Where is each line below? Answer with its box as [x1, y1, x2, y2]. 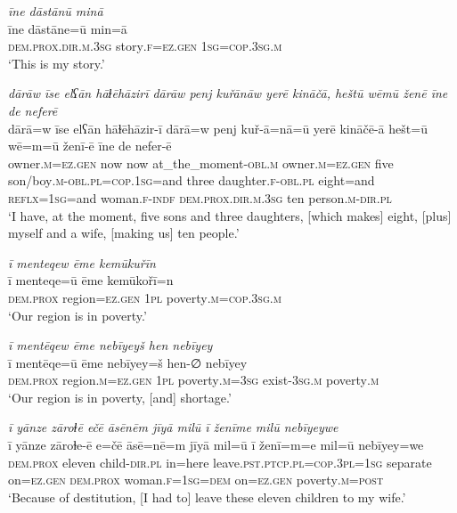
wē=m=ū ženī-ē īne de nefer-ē [8, 136, 172, 155]
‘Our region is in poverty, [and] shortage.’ [8, 387, 232, 406]
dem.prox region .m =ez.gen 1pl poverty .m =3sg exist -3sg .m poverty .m [8, 370, 379, 389]
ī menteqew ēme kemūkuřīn [8, 253, 156, 272]
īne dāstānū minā [8, 2, 103, 20]
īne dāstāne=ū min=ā [8, 19, 127, 37]
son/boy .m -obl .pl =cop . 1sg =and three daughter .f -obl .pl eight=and [8, 171, 375, 190]
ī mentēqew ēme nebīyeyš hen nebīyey [8, 336, 213, 354]
